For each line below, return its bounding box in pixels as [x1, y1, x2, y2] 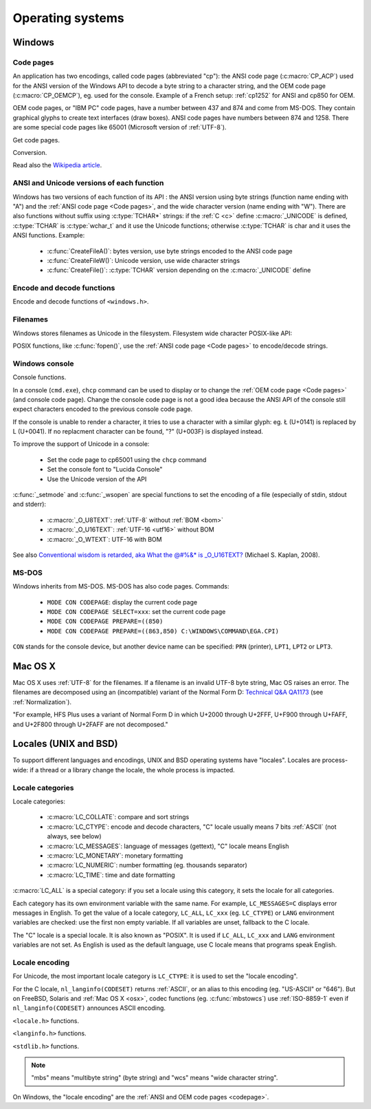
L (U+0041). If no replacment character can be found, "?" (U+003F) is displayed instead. [12, 427, 264, 436]
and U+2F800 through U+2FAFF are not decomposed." [12, 720, 168, 728]
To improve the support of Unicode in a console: [12, 440, 150, 448]
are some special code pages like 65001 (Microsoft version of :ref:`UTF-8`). [12, 123, 227, 131]
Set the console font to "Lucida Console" [47, 465, 163, 474]
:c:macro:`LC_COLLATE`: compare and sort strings [47, 813, 190, 821]
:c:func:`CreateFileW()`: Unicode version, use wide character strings [47, 256, 240, 264]
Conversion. [12, 149, 47, 157]
